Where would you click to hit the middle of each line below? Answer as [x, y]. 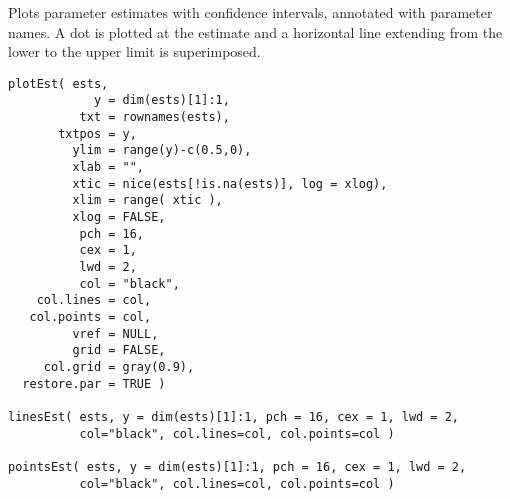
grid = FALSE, [119, 350]
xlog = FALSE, [119, 217]
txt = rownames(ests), [154, 117]
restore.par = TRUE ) [94, 383]
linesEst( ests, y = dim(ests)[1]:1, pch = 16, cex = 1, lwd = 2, [234, 416]
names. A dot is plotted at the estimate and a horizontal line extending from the [255, 31]
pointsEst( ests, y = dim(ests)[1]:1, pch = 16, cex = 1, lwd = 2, [237, 466]
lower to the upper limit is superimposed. [134, 51]
